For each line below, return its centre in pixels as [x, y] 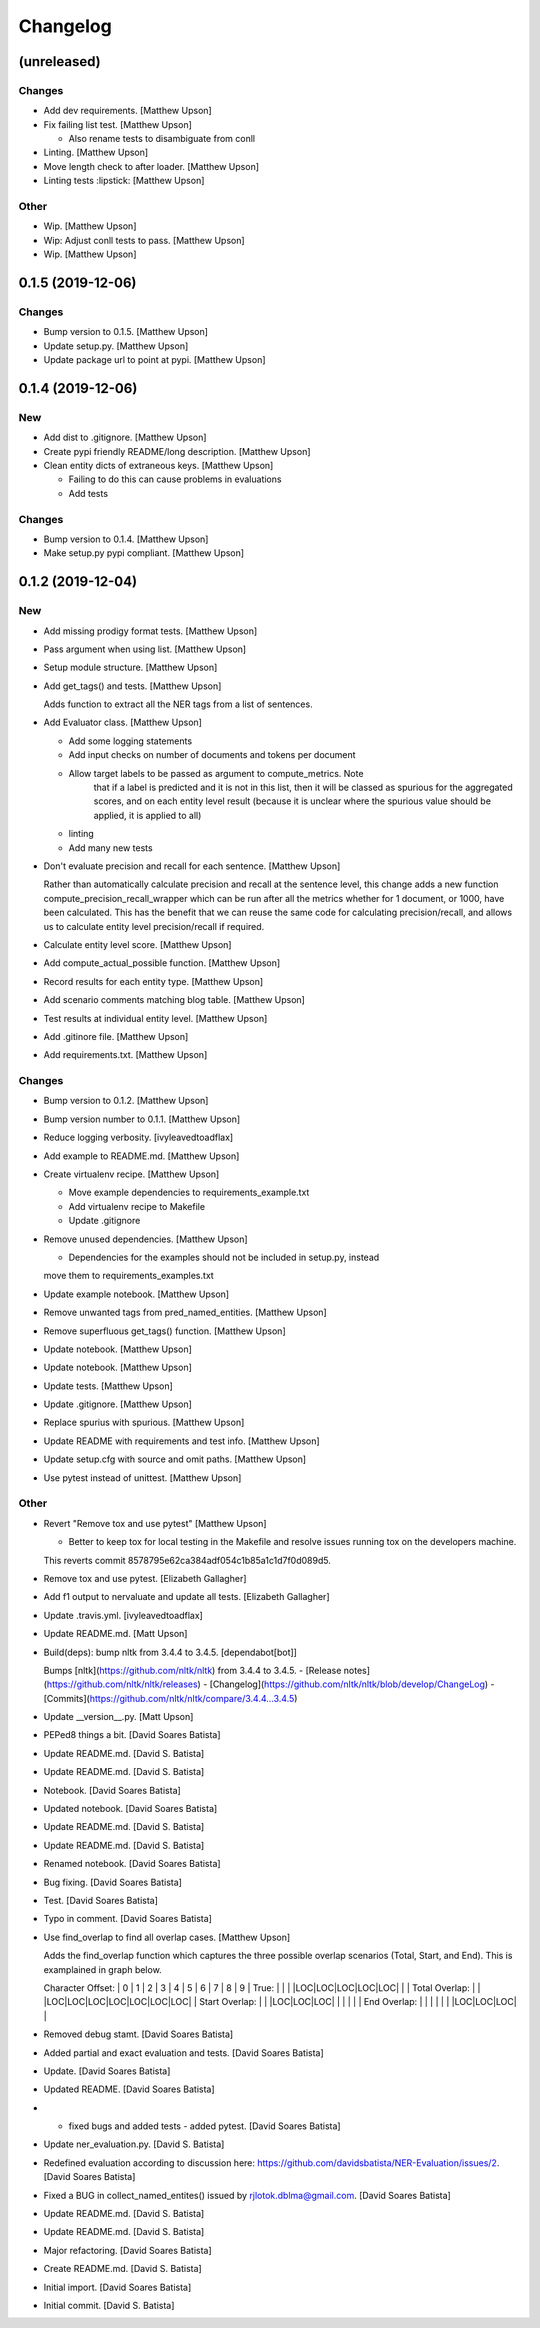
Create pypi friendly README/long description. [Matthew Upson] [177, 451]
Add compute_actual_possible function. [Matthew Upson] [162, 963]
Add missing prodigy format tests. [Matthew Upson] [150, 631]
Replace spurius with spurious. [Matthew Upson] [144, 1422]
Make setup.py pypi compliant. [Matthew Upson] [144, 553]
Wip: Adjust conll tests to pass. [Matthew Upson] [144, 240]
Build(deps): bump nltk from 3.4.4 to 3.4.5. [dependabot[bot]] [170, 1652]
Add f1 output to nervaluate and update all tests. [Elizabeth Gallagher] [186, 1597]
